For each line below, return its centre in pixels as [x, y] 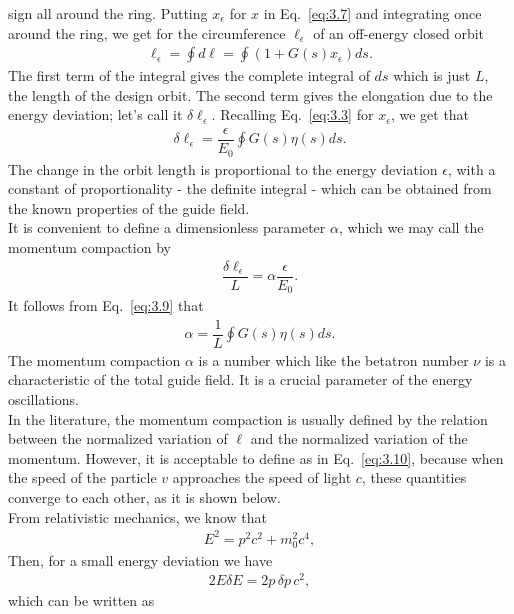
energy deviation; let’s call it [95, 114]
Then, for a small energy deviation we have [140, 559]
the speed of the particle [82, 477]
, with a [471, 168]
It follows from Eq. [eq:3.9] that [106, 305]
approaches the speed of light [262, 477]
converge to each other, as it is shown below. [144, 496]
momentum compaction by [89, 246]
